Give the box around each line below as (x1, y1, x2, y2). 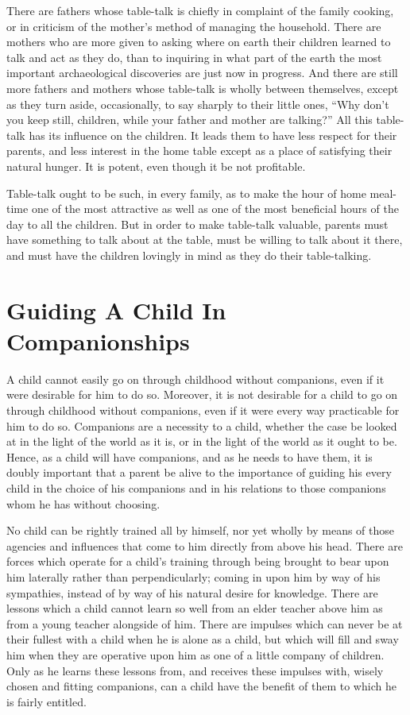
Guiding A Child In (6, 293, 226, 326)
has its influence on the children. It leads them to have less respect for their (29, 126, 397, 143)
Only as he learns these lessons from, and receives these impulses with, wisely (6, 662, 384, 678)
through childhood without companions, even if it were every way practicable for (6, 402, 400, 418)
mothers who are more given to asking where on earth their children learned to (6, 33, 391, 50)
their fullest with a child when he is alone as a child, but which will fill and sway (6, 631, 399, 647)
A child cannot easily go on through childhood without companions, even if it (6, 370, 385, 387)
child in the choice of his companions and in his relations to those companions (6, 479, 386, 496)
